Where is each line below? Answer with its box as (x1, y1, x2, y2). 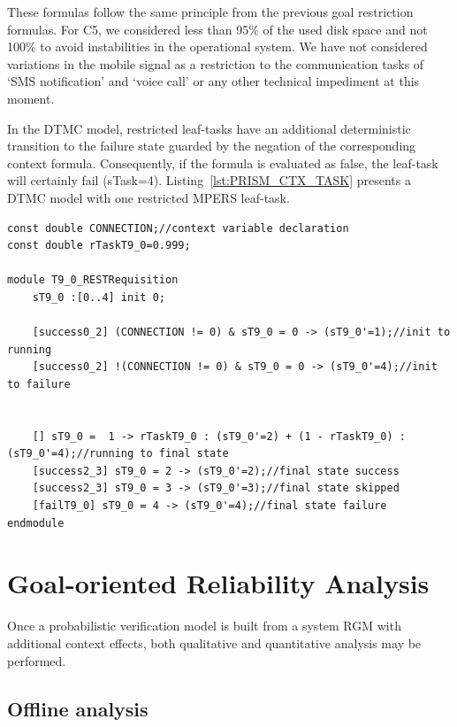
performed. (7, 651, 66, 669)
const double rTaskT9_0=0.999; (7, 239, 191, 252)
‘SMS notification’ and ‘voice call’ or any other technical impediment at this (7, 72, 420, 90)
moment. (7, 89, 55, 107)
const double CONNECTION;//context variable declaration (7, 221, 349, 235)
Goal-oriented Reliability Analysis (7, 565, 430, 601)
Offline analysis (7, 694, 149, 722)
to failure (7, 377, 71, 391)
